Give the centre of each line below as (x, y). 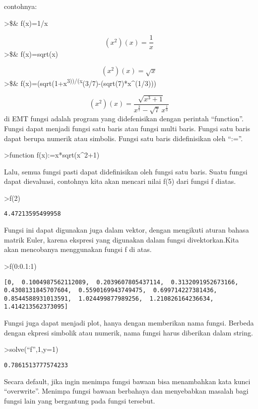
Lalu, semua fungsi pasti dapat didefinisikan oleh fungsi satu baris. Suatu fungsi (126, 171)
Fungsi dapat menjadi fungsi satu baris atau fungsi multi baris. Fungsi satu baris (127, 128)
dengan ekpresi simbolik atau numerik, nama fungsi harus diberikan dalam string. (129, 332)
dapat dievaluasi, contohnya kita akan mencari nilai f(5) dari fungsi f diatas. (120, 181)
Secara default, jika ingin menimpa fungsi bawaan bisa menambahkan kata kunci (127, 381)
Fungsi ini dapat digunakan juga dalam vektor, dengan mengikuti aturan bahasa (127, 230)
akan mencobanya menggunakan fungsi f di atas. (78, 249)
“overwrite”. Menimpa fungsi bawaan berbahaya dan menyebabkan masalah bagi (126, 391)
